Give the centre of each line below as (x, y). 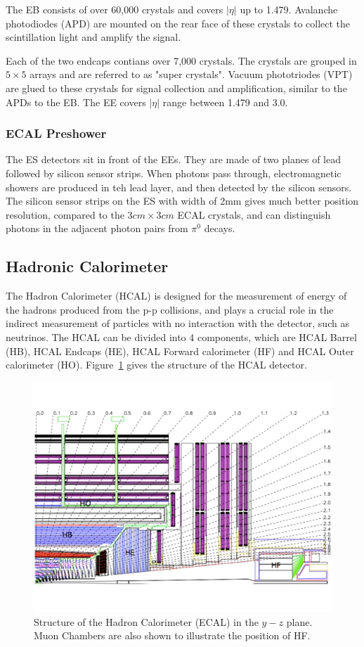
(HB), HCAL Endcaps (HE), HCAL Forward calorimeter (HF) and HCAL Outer (180, 351)
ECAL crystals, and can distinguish (254, 214)
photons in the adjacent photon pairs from (97, 228)
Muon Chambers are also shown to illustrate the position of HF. (172, 635)
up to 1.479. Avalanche (289, 9)
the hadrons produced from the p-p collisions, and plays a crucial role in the (170, 309)
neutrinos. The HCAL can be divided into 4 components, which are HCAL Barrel (181, 337)
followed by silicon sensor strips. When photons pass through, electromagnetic (174, 173)
